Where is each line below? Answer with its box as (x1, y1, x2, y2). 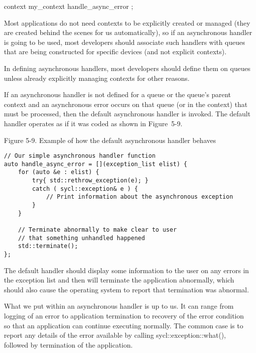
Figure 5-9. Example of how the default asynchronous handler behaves (4, 135, 216, 145)
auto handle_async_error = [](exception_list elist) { (4, 160, 188, 168)
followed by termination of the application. (4, 339, 133, 350)
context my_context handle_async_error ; (4, 1, 133, 11)
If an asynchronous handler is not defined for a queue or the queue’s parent (4, 89, 231, 100)
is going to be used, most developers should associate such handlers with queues (4, 36, 245, 47)
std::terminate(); (18, 243, 78, 250)
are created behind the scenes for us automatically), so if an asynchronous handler (4, 27, 252, 37)
